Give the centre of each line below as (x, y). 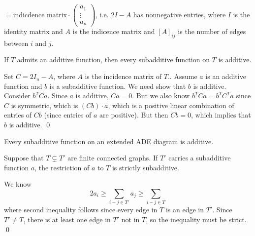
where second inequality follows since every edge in (81, 210)
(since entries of (68, 115)
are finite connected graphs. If (113, 158)
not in (130, 219)
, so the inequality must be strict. (196, 219)
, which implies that (221, 115)
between (16, 43)
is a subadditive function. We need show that (118, 86)
